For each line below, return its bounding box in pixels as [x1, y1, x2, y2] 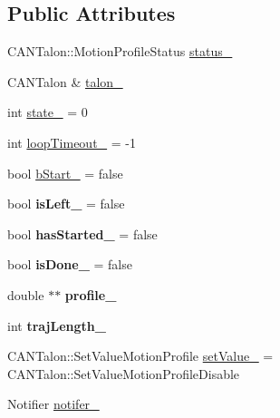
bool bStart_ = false [7, 163, 123, 182]
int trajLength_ [7, 316, 106, 335]
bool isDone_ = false [7, 255, 132, 274]
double [7, 285, 44, 304]
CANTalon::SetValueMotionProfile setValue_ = [7, 346, 274, 365]
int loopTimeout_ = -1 [7, 132, 136, 151]
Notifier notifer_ [7, 394, 100, 413]
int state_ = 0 [7, 102, 88, 122]
